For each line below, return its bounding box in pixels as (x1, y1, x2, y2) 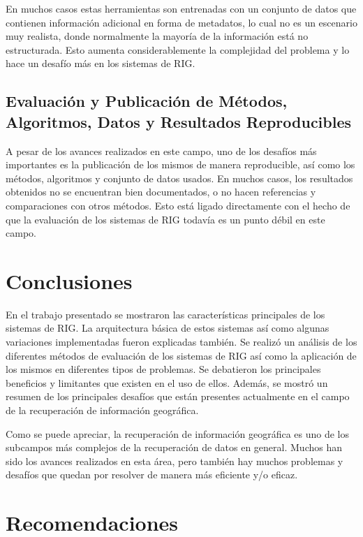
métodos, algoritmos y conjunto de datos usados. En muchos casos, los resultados (6, 170, 353, 185)
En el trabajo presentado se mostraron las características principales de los (6, 307, 325, 321)
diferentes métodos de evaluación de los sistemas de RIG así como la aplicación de (6, 348, 357, 362)
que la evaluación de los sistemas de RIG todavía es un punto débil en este (6, 212, 325, 226)
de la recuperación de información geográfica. (6, 403, 199, 417)
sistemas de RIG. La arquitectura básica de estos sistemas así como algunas (6, 321, 329, 335)
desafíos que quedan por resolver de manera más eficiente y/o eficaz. (6, 467, 298, 482)
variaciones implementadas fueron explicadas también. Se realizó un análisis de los (6, 334, 357, 349)
